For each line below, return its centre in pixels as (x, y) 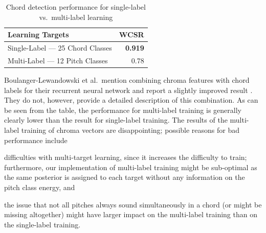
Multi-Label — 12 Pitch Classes (58, 60)
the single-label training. (42, 224)
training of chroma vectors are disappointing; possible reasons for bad (130, 130)
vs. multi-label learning (76, 17)
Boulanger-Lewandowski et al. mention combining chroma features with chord (127, 79)
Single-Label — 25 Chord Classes (60, 48)
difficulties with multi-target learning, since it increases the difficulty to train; (126, 157)
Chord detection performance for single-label (76, 7)
